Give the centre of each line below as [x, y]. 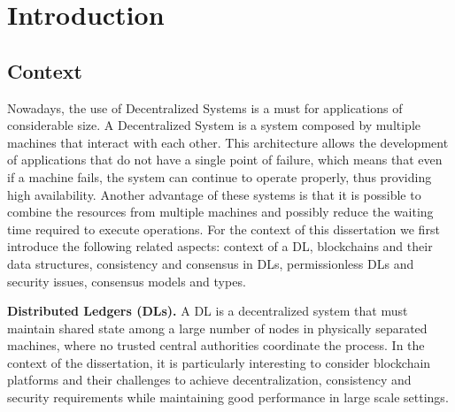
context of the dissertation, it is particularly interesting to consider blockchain [219, 362]
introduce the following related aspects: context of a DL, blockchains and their [220, 246]
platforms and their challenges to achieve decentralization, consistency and [209, 380]
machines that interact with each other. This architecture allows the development [228, 142]
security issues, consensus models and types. [127, 281]
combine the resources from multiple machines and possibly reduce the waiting [220, 212]
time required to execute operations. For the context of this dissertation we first [224, 229]
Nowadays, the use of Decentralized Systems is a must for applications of [205, 107]
